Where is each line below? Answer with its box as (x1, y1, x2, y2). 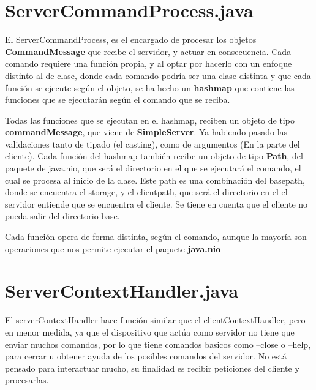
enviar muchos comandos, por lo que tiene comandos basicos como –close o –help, (5, 337, 311, 350)
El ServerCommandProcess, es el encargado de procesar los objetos (5, 33, 257, 46)
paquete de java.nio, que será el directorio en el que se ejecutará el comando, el (5, 162, 301, 174)
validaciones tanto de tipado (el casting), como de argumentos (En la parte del (5, 137, 300, 150)
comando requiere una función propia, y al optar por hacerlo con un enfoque (5, 57, 292, 70)
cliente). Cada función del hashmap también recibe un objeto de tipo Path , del (5, 149, 303, 162)
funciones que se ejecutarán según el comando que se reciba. (5, 93, 230, 106)
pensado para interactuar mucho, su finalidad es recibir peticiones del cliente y (5, 361, 299, 374)
